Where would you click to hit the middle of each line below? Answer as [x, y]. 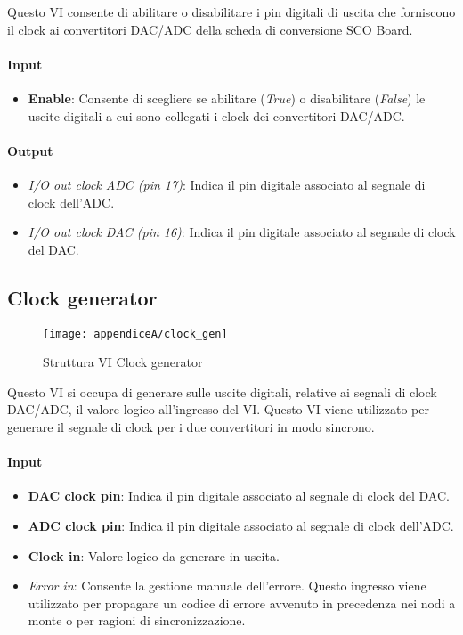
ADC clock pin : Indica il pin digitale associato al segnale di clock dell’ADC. [241, 525]
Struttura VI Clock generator [123, 362]
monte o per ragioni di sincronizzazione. [137, 620]
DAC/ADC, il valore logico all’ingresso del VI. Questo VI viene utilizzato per [218, 409]
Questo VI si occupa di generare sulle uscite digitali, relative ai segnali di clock [222, 391]
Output [30, 150]
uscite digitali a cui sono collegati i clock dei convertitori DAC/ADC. [216, 115]
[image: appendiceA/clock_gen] [135, 334]
